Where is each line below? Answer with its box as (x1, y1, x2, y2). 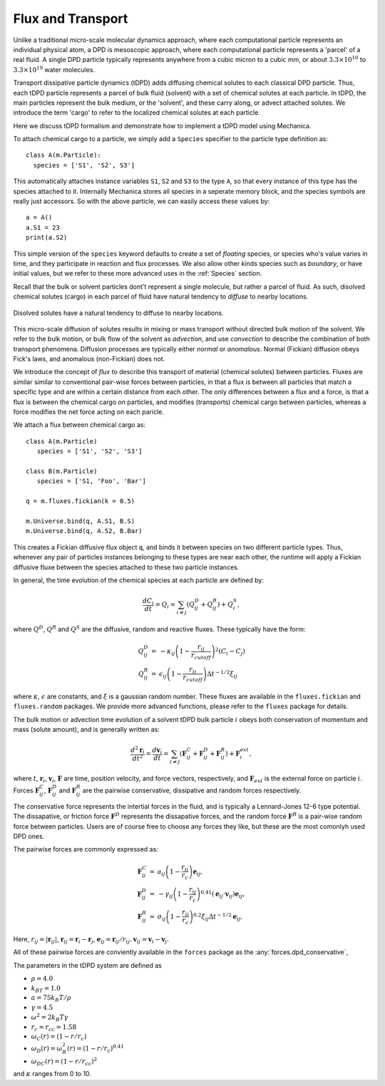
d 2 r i (130, 745, 145, 755)
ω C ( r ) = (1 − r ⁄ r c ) (31, 1033, 87, 1043)
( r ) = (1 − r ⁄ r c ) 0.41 (66, 1043, 125, 1054)
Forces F (13, 786, 40, 795)
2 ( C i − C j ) (215, 646, 246, 657)
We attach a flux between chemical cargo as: (13, 420, 146, 429)
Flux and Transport (13, 11, 128, 26)
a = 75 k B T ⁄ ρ (31, 994, 71, 1004)
